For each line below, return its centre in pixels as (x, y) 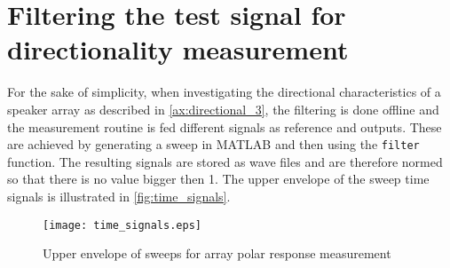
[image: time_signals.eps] (122, 225)
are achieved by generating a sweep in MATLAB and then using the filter (213, 144)
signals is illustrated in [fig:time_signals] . (119, 196)
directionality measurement (178, 49)
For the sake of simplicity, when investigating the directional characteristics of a (224, 92)
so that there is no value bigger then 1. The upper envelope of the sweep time (218, 179)
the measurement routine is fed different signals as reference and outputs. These (225, 126)
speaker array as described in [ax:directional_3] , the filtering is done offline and (223, 109)
